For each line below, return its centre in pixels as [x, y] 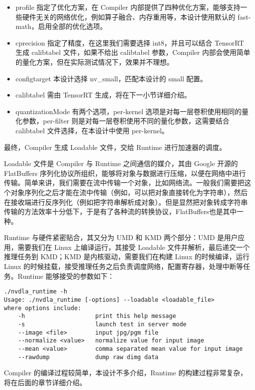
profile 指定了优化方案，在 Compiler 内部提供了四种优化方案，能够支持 [128, 7]
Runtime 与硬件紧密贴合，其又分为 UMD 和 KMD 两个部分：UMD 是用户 [121, 237]
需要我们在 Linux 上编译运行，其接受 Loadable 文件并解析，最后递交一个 [134, 247]
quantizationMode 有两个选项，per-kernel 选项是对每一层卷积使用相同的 [128, 111]
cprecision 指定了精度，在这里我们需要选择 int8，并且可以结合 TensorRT [130, 42]
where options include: [43, 308]
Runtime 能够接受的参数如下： [66, 276]
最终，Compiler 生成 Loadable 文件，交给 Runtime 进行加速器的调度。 [115, 147]
